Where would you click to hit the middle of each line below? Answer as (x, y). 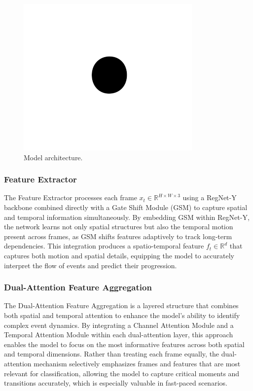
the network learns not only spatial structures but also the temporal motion (119, 227)
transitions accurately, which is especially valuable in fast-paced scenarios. (116, 383)
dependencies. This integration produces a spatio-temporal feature (104, 246)
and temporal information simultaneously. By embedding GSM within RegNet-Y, (127, 217)
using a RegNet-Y (210, 197)
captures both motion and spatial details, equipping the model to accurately (119, 255)
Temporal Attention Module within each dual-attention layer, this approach (119, 335)
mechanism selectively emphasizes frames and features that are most (137, 363)
